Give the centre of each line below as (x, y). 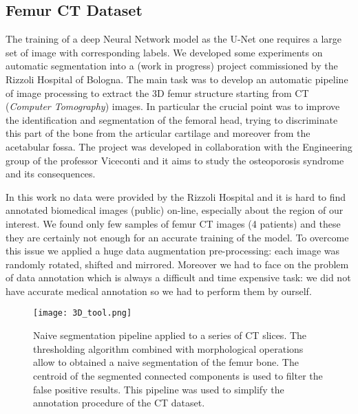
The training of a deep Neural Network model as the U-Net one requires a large (174, 39)
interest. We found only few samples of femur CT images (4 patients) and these (173, 223)
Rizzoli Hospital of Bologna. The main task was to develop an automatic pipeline (177, 79)
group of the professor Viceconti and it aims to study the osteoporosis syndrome (175, 160)
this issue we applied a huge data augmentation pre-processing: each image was (173, 251)
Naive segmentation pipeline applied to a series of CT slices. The (170, 335)
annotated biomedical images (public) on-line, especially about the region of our (175, 210)
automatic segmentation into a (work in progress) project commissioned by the (172, 66)
